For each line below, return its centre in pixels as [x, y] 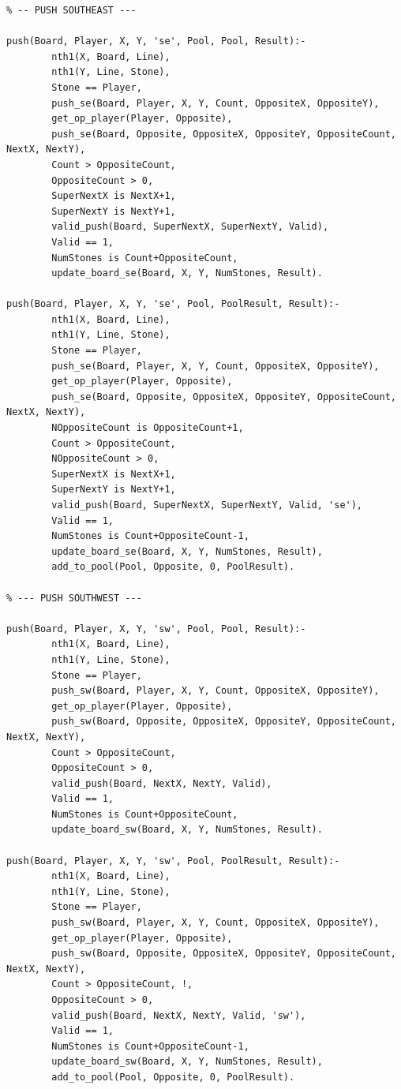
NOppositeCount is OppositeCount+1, [148, 428]
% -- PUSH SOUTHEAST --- [71, 10]
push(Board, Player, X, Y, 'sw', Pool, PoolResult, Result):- [173, 861]
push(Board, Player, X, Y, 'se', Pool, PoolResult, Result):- [173, 304]
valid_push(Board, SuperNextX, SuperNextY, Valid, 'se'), [207, 505]
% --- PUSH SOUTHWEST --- [74, 598]
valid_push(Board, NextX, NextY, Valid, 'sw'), [179, 1015]
